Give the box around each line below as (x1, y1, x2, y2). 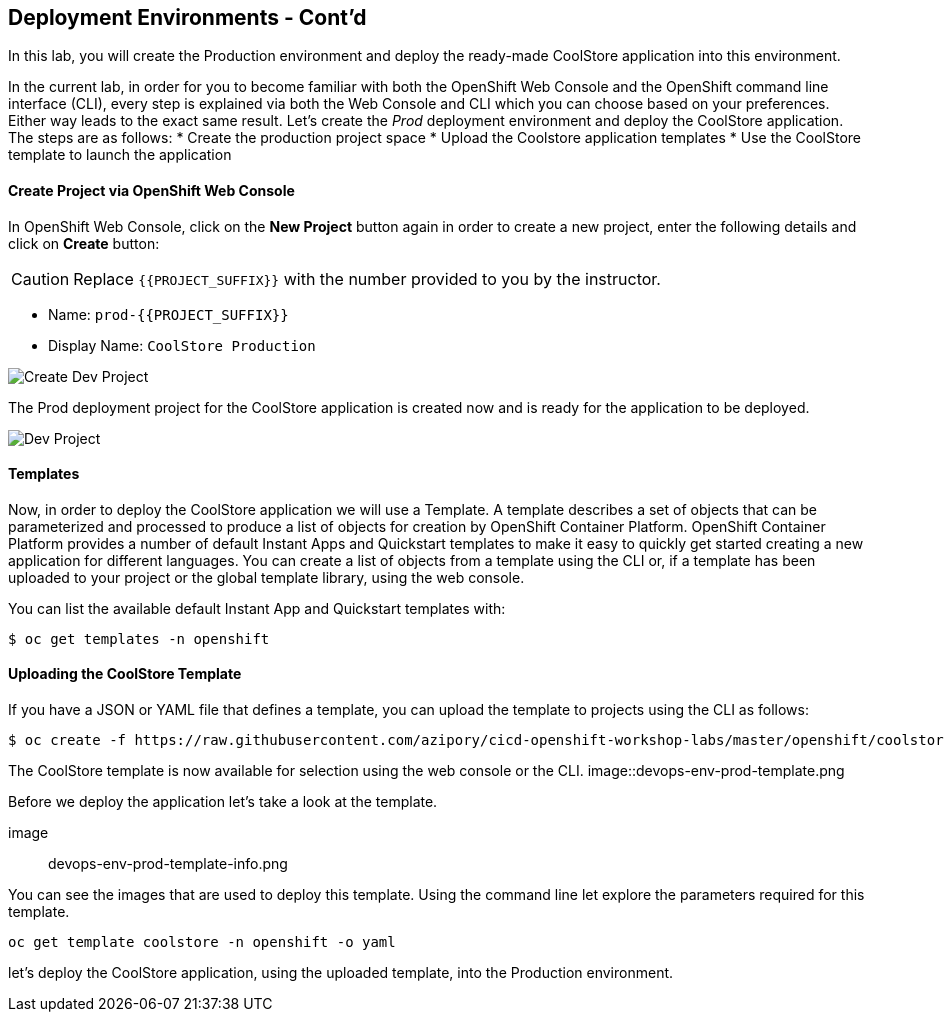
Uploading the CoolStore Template (8, 665, 242, 683)
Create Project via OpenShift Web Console (8, 182, 295, 200)
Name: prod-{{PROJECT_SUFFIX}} (48, 305, 289, 323)
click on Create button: (8, 234, 160, 252)
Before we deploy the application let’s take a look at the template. (8, 793, 438, 811)
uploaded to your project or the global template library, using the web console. (8, 568, 525, 586)
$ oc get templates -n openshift (8, 630, 270, 647)
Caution (11, 268, 70, 289)
